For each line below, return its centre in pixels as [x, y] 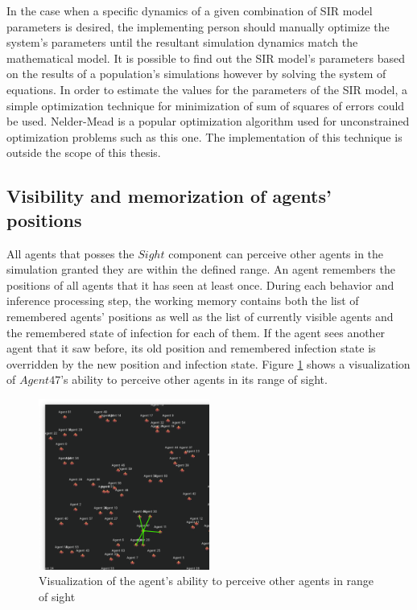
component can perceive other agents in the [276, 253]
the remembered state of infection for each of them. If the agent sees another [196, 332]
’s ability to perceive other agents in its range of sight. [194, 379]
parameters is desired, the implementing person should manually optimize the [198, 26]
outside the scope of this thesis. [84, 152]
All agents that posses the [70, 253]
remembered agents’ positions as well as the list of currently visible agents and [200, 316]
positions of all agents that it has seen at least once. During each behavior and [200, 284]
